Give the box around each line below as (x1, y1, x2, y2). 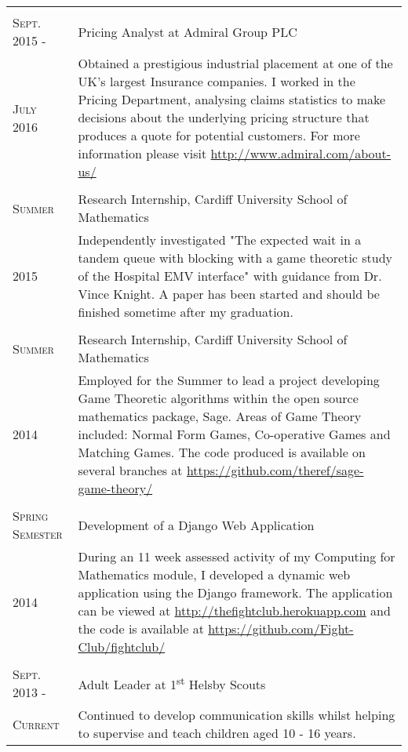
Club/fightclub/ (78, 638, 166, 656)
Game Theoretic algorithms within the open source (78, 389, 359, 407)
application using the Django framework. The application (78, 583, 393, 601)
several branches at (78, 461, 183, 479)
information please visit (78, 144, 207, 162)
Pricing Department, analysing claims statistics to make (78, 90, 386, 108)
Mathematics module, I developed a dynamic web (78, 565, 351, 583)
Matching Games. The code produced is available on (78, 443, 366, 461)
